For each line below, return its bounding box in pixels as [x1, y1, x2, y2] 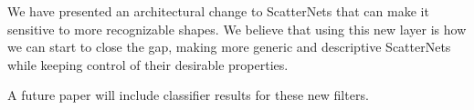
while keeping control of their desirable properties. [7, 55, 289, 74]
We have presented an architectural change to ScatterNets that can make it [7, 2, 429, 20]
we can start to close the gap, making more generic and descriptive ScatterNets [7, 37, 451, 56]
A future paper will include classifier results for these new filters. [7, 85, 369, 105]
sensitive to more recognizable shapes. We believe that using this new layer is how [7, 19, 467, 38]
